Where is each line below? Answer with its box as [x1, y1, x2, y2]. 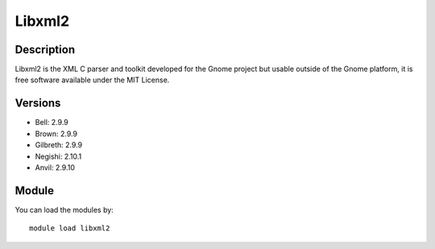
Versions [14, 97, 61, 110]
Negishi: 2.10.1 [35, 151, 82, 161]
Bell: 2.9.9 [35, 118, 68, 127]
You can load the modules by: [14, 205, 114, 214]
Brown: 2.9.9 [35, 129, 78, 139]
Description [14, 43, 76, 56]
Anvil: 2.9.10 [35, 162, 76, 172]
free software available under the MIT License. [14, 75, 170, 85]
